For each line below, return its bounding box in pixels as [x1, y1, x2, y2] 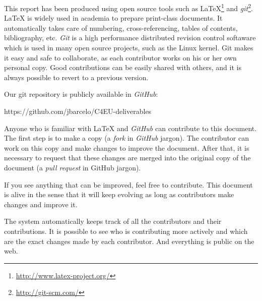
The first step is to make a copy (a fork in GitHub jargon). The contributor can [4, 133, 249, 143]
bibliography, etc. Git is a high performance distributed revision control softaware [4, 32, 256, 43]
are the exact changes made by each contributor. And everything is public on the [4, 235, 254, 246]
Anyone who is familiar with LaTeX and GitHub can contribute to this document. [4, 123, 257, 133]
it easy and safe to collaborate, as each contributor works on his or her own [4, 52, 237, 63]
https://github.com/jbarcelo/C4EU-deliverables [4, 106, 152, 116]
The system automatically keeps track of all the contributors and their [4, 216, 222, 226]
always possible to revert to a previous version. [4, 72, 149, 82]
